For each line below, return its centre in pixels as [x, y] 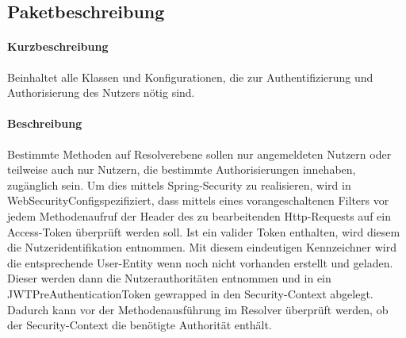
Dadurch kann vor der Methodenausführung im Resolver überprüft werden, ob [198, 309]
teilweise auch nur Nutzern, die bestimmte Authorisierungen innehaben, [182, 169]
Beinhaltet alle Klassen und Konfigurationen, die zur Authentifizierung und [190, 77]
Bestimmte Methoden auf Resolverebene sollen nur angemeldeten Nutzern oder [199, 154]
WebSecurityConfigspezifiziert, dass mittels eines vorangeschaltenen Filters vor [198, 200]
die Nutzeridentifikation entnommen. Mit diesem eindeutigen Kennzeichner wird [202, 247]
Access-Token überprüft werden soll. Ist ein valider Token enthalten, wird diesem [204, 231]
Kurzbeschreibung [58, 46]
